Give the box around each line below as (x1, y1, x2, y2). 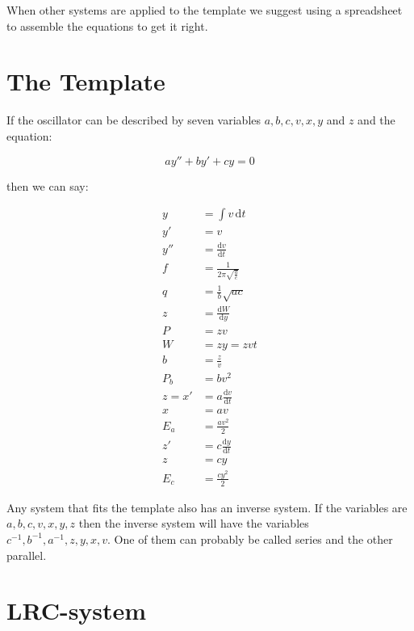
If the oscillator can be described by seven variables (6, 111, 261, 128)
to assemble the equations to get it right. (6, 17, 208, 34)
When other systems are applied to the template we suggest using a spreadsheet (6, 2, 403, 18)
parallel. (6, 546, 47, 563)
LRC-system (6, 594, 147, 627)
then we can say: (6, 177, 89, 194)
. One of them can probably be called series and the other (107, 530, 393, 547)
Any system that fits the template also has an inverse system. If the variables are (6, 498, 408, 515)
